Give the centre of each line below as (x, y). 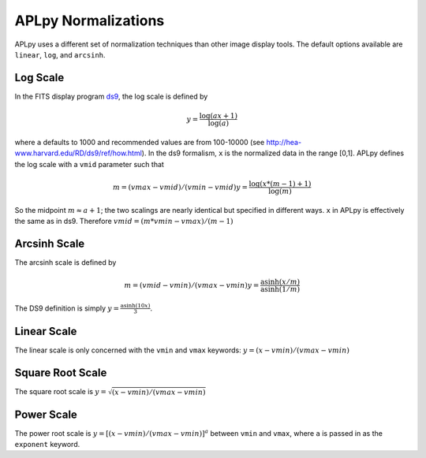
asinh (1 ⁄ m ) (280, 289)
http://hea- (284, 142)
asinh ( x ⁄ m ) (280, 282)
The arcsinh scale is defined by (65, 262)
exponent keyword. (47, 444)
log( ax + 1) (219, 116)
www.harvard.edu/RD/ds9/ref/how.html (78, 153)
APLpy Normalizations (90, 20)
